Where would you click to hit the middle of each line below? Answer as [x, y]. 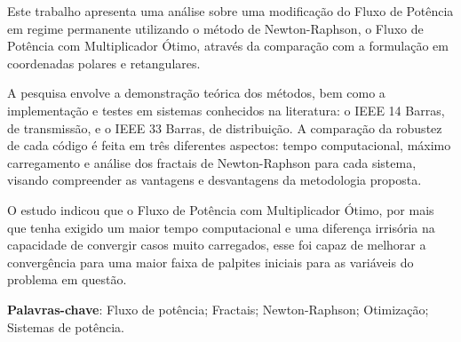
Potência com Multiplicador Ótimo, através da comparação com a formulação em [228, 46]
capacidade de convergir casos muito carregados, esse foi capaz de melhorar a [217, 245]
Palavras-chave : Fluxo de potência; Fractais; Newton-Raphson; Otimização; [218, 309]
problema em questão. [67, 279]
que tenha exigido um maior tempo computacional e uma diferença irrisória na [221, 227]
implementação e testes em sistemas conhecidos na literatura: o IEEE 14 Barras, [226, 110]
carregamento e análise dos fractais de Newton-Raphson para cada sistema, [212, 162]
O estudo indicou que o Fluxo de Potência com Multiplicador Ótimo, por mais [221, 209]
